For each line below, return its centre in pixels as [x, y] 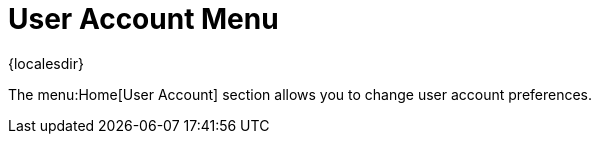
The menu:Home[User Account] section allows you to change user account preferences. [300, 94]
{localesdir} [46, 63]
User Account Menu [143, 19]
